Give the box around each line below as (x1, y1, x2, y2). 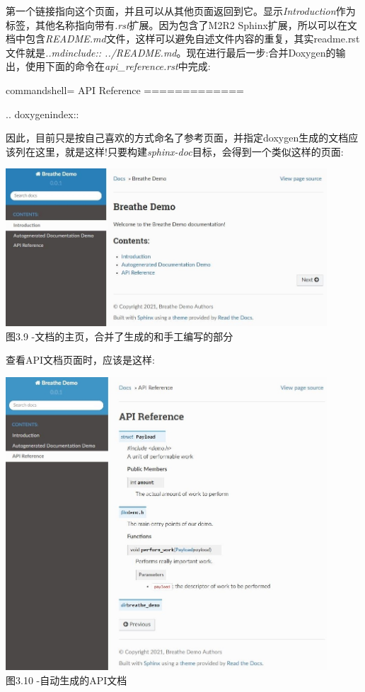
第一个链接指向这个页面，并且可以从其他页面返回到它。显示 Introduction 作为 (6, 4, 356, 18)
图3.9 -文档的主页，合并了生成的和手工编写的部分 (6, 328, 233, 343)
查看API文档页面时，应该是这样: (6, 352, 155, 367)
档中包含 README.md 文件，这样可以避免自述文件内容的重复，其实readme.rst (6, 31, 360, 46)
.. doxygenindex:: (6, 106, 79, 121)
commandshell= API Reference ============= (6, 82, 244, 97)
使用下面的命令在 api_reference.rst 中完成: (25, 59, 211, 74)
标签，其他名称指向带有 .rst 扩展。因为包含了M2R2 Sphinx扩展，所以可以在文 (6, 17, 357, 32)
